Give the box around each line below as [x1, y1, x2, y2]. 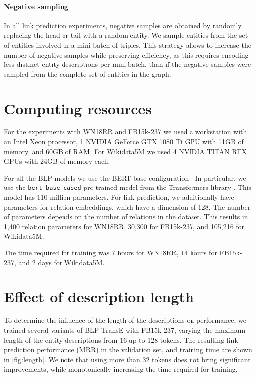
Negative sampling [4, 1, 68, 11]
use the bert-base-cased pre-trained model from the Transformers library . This [4, 182, 252, 192]
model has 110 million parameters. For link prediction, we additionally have [4, 192, 234, 202]
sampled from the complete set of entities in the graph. [4, 68, 171, 79]
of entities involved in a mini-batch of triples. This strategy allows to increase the [4, 39, 251, 50]
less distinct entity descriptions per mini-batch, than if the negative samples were [4, 59, 251, 69]
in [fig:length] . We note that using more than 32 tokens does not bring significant [4, 354, 251, 364]
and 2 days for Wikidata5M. [18, 257, 105, 267]
